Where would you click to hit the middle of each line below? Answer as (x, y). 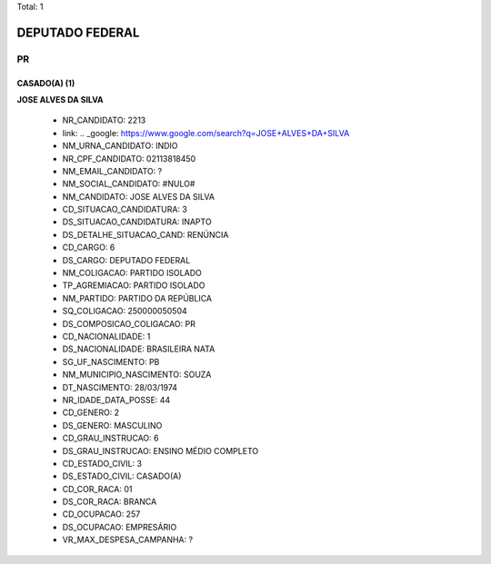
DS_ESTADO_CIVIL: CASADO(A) (122, 476)
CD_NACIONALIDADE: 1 (106, 336)
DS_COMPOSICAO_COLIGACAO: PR (129, 323)
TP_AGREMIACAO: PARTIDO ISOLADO (134, 285)
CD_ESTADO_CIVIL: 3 (102, 463)
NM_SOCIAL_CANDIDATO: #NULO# (129, 184)
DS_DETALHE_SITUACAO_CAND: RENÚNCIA (145, 234)
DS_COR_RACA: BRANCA (110, 502)
